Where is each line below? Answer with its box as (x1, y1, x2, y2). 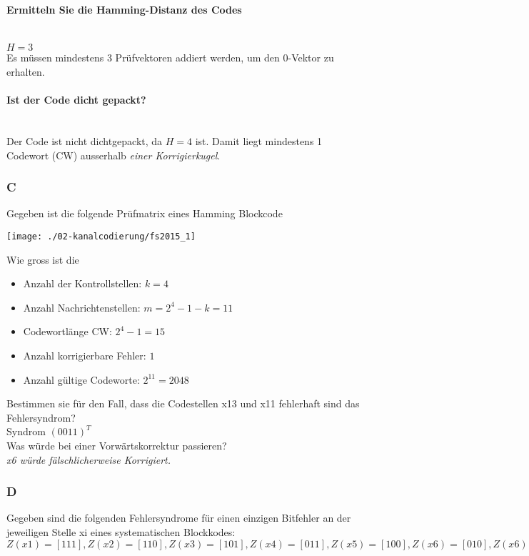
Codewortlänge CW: (23, 324, 112, 339)
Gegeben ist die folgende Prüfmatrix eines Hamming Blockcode (6, 206, 283, 221)
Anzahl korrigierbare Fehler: (23, 348, 146, 362)
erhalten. (6, 64, 45, 79)
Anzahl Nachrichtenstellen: (23, 299, 141, 314)
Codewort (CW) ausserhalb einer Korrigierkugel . (6, 147, 221, 162)
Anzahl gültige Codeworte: (23, 372, 140, 387)
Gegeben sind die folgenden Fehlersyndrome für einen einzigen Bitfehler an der (6, 510, 351, 525)
